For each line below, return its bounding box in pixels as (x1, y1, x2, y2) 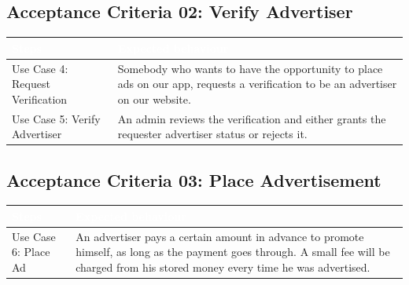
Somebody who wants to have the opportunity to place (117, 60, 383, 76)
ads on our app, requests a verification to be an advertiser (117, 75, 397, 92)
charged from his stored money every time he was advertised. (76, 259, 370, 275)
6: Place (12, 243, 50, 260)
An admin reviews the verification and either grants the (117, 110, 386, 126)
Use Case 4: (12, 60, 68, 76)
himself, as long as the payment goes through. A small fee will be (76, 243, 390, 260)
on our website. (117, 90, 191, 107)
